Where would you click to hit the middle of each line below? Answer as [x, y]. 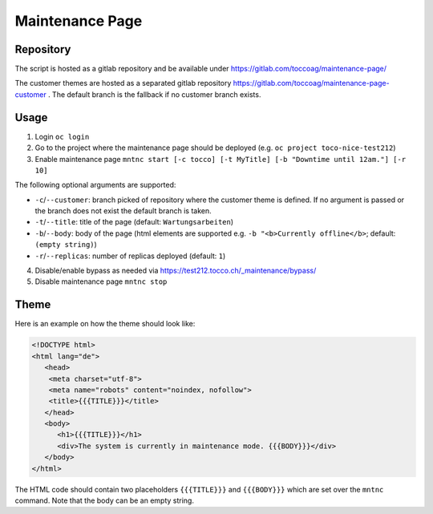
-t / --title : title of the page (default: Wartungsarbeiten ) [134, 222]
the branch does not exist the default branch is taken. [123, 211]
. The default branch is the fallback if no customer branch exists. [155, 94]
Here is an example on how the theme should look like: [105, 324]
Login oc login [62, 136]
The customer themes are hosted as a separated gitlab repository [123, 83]
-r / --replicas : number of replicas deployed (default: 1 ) [130, 256]
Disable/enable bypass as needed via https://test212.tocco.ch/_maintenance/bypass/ [176, 271]
